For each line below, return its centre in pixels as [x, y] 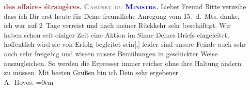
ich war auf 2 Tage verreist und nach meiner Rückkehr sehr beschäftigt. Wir [117, 25]
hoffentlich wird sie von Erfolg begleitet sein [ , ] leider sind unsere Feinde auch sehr [125, 44]
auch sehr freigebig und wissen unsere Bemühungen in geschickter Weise [111, 53]
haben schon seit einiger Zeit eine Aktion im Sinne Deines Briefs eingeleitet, [117, 34]
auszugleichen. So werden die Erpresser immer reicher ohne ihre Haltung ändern [123, 63]
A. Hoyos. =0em [29, 82]
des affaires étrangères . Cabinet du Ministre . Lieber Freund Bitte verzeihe [125, 6]
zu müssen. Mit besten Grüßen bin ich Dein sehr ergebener [91, 72]
